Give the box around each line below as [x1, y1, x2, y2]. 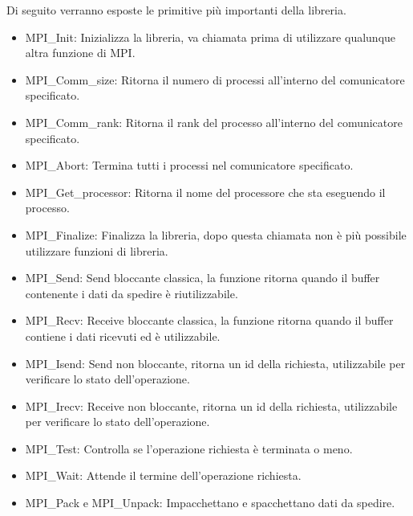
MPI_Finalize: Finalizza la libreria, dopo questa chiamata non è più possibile [25, 226, 407, 243]
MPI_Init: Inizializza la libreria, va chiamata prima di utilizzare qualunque [25, 28, 396, 45]
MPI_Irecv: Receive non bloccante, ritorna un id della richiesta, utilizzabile [25, 397, 398, 414]
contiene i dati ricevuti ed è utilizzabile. [25, 327, 221, 344]
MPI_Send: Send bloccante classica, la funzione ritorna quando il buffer [25, 269, 380, 286]
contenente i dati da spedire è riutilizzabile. [25, 285, 238, 301]
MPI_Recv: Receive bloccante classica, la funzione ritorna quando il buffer [25, 312, 394, 329]
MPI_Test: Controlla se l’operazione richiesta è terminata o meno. [25, 440, 353, 457]
